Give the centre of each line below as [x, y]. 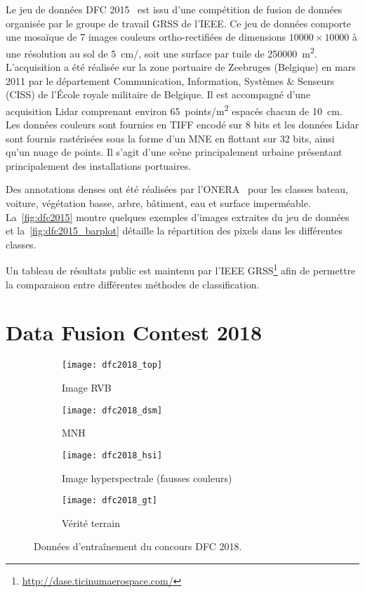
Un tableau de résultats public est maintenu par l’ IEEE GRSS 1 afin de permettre [181, 269]
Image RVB [87, 388]
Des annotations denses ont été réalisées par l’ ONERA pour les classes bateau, [177, 189]
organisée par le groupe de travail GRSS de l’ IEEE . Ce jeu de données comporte [179, 23]
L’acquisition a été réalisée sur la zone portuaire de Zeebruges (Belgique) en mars [181, 67]
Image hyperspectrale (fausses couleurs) [147, 478]
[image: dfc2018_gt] [110, 501]
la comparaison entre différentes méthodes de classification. [133, 284]
